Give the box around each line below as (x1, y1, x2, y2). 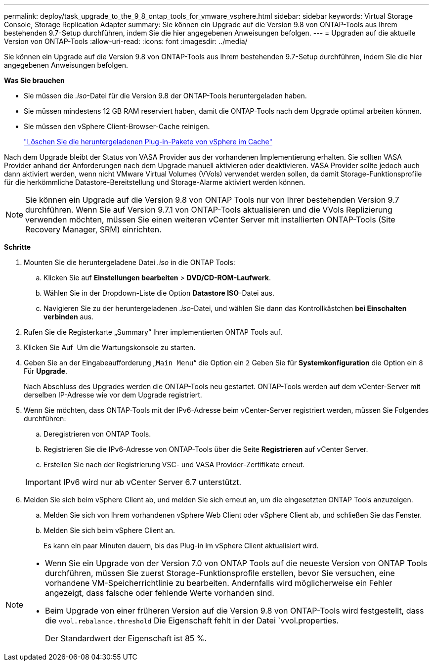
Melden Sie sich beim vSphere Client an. (43, 526, 175, 534)
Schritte (4, 243, 31, 251)
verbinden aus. (43, 312, 94, 321)
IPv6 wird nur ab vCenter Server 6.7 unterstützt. (63, 477, 242, 487)
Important (25, 477, 61, 487)
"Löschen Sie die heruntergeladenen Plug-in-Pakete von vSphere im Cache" (24, 137, 272, 146)
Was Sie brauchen (4, 76, 65, 85)
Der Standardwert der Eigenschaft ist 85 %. (45, 633, 207, 643)
